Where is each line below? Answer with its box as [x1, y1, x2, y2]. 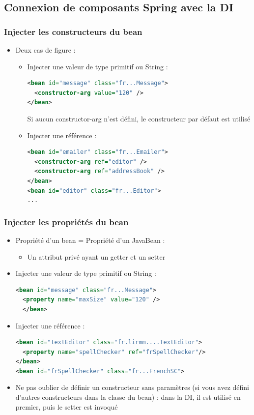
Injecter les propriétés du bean [4, 215, 129, 228]
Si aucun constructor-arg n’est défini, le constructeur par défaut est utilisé [27, 113, 251, 123]
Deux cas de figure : [15, 45, 76, 55]
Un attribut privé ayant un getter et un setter [27, 251, 166, 262]
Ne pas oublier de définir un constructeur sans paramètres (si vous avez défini [15, 382, 249, 392]
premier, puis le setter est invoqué [15, 401, 118, 412]
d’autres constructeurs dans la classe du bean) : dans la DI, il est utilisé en [15, 392, 241, 402]
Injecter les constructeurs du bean [4, 25, 142, 37]
